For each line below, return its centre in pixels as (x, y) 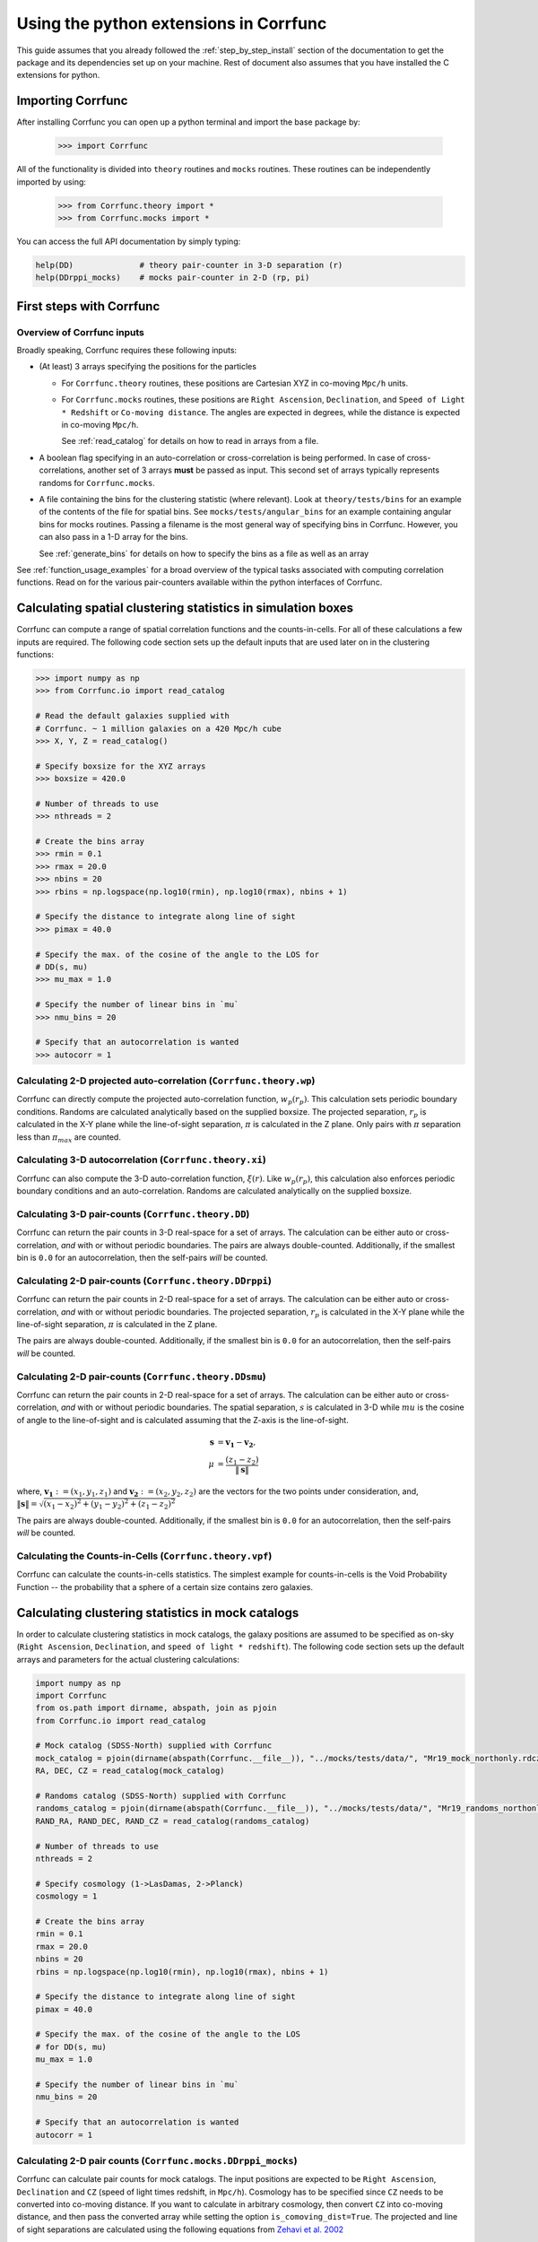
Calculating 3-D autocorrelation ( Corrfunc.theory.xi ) (141, 1160)
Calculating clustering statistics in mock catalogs (158, 1613)
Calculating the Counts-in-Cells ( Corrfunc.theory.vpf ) (144, 1556)
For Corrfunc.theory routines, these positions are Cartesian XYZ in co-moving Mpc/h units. (235, 383)
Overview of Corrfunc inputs (81, 332)
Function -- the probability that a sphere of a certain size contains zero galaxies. (165, 1586)
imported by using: (52, 182)
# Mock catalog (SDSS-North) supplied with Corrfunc (154, 1746)
